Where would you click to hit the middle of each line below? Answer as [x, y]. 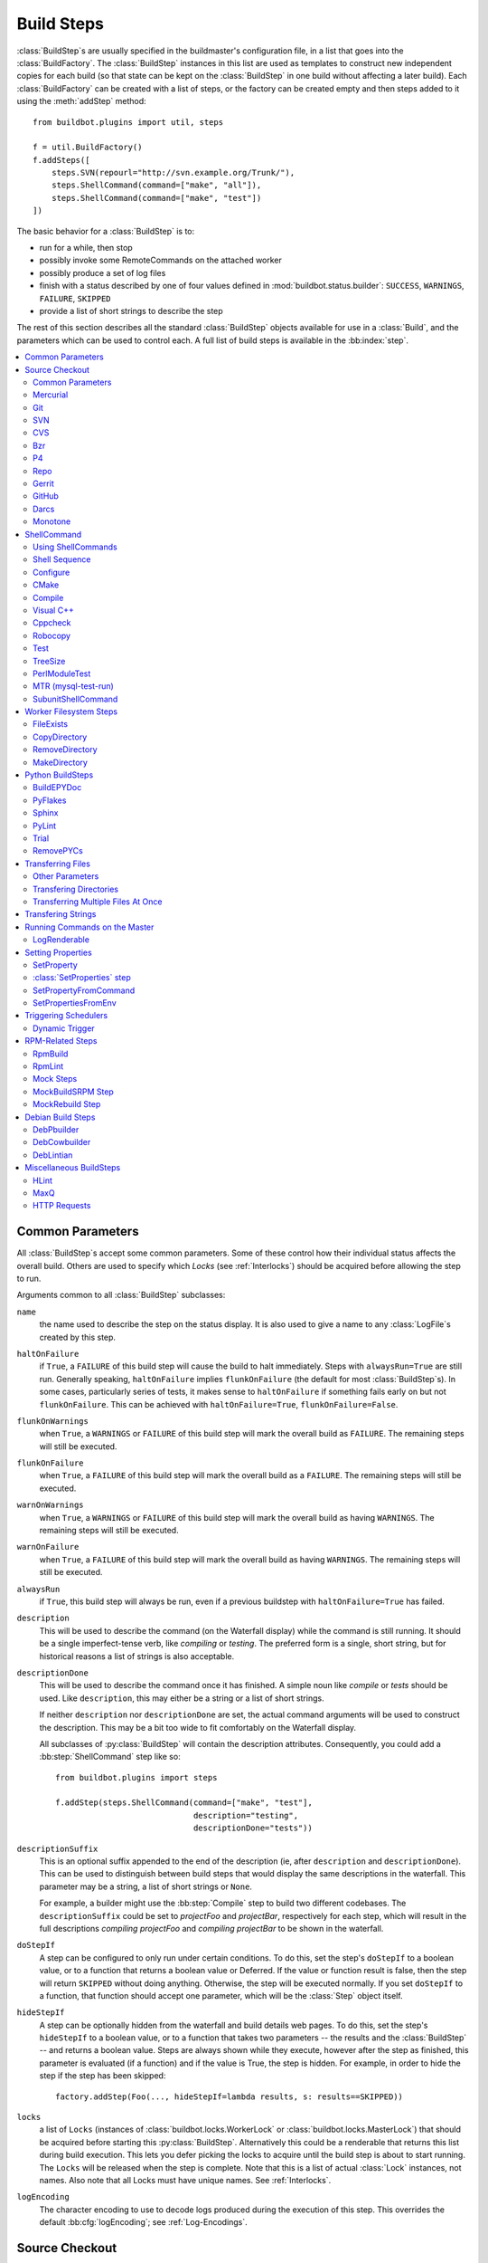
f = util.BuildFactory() [88, 148]
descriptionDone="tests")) [253, 1828]
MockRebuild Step [67, 1104]
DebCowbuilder [62, 1142]
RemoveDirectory [65, 750]
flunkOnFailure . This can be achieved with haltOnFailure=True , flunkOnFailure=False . [219, 1404]
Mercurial [51, 395]
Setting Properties [58, 952]
